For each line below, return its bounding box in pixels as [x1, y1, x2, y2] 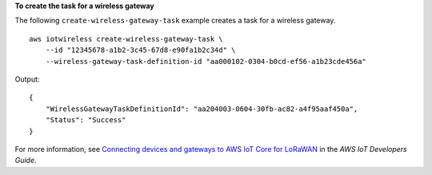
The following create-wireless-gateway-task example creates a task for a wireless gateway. [14, 16, 336, 26]
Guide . [14, 156, 37, 165]
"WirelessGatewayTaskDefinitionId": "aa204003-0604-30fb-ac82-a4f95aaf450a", [45, 104, 358, 113]
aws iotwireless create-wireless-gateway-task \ [29, 34, 223, 43]
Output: [14, 74, 40, 84]
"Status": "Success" [45, 116, 126, 125]
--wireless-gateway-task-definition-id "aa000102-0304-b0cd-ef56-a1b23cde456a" [45, 57, 367, 66]
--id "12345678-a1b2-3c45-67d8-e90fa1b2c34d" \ [45, 46, 236, 55]
